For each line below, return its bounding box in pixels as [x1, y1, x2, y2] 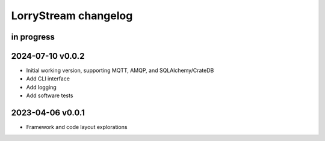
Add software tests [26, 92, 73, 99]
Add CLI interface [26, 75, 70, 82]
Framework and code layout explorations [26, 124, 128, 131]
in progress [11, 32, 55, 42]
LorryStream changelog [11, 9, 133, 22]
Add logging [26, 83, 57, 91]
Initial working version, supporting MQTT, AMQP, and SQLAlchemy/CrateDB [26, 67, 214, 74]
